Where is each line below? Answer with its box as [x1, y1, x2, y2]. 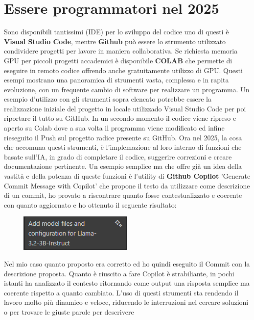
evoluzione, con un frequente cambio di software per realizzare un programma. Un [4, 84, 250, 94]
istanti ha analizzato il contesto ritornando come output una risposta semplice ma [4, 278, 250, 288]
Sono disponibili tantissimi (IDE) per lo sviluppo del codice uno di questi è [4, 27, 229, 37]
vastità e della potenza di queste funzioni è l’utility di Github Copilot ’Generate [4, 171, 251, 181]
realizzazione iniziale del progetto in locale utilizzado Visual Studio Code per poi [4, 103, 246, 113]
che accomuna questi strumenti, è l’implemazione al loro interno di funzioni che [4, 142, 242, 152]
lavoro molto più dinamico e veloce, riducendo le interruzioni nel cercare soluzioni [4, 297, 249, 307]
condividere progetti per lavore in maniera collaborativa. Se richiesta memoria [4, 46, 238, 56]
